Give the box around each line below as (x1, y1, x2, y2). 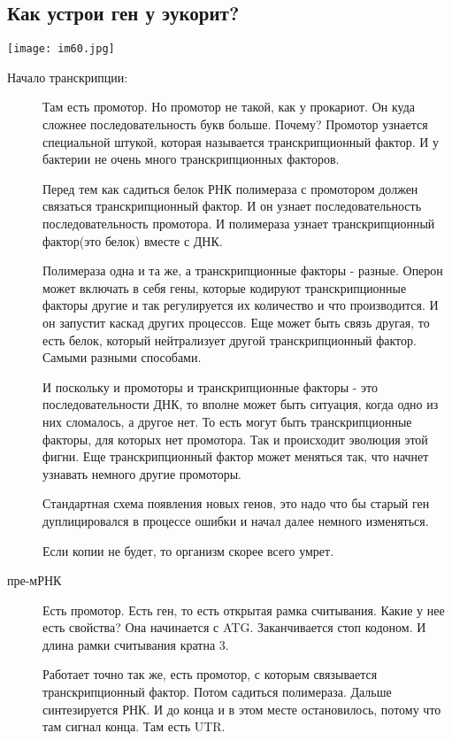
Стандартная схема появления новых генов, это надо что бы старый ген (42, 494, 430, 513)
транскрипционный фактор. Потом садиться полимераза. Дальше (42, 683, 392, 701)
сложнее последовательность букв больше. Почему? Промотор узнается (42, 115, 428, 134)
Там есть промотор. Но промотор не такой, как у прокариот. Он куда (42, 97, 416, 116)
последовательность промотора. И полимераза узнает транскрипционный (42, 214, 435, 233)
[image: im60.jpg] (7, 42, 115, 56)
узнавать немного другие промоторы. (42, 464, 241, 482)
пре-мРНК (7, 571, 62, 590)
